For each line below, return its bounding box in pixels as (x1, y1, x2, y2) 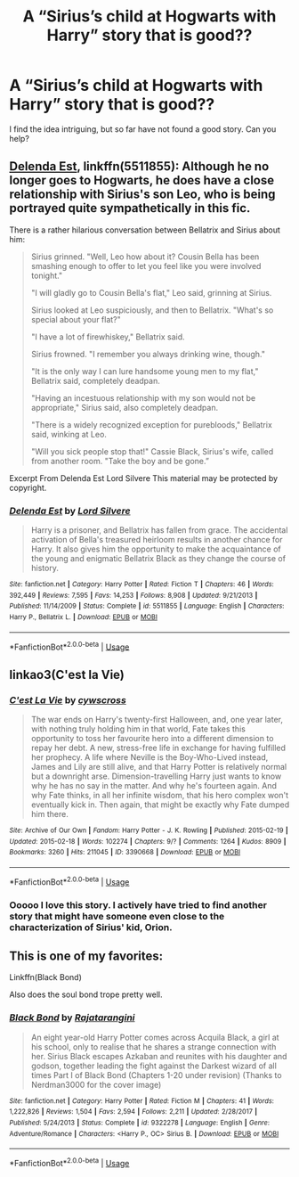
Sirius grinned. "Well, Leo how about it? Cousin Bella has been (30, 251, 260, 262)
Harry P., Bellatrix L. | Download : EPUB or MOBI (9, 613, 158, 622)
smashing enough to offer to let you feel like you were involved (30, 260, 262, 271)
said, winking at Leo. (30, 429, 107, 439)
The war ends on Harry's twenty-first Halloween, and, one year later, (30, 715, 283, 725)
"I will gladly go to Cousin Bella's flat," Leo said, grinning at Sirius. (30, 287, 272, 298)
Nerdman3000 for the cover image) (30, 1079, 162, 1090)
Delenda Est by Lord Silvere (9, 504, 131, 517)
